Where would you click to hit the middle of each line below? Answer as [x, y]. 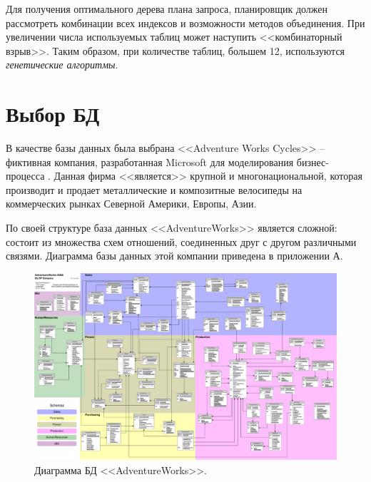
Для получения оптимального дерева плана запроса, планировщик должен [167, 9]
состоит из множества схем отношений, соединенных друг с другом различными [181, 241]
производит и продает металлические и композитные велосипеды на [154, 189]
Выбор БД [53, 114]
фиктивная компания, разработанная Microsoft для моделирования [150, 161]
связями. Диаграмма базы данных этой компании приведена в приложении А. [174, 256]
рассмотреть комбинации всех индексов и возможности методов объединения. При [185, 22]
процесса [25, 176]
